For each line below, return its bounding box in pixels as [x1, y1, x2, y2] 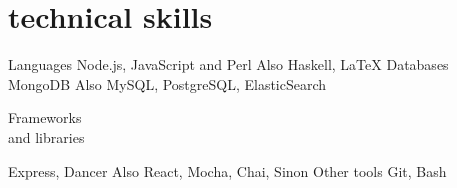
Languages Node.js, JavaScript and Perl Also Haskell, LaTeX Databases [8, 54, 449, 75]
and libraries [8, 126, 85, 147]
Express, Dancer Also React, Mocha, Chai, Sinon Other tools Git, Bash [8, 160, 447, 181]
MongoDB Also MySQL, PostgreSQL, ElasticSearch [8, 73, 327, 94]
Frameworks [8, 107, 82, 128]
